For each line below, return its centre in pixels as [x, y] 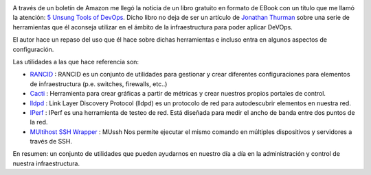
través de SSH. [51, 142]
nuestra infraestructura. [46, 163]
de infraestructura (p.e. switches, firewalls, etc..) [99, 84]
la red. [39, 122]
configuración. [33, 49]
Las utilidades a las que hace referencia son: [76, 62]
